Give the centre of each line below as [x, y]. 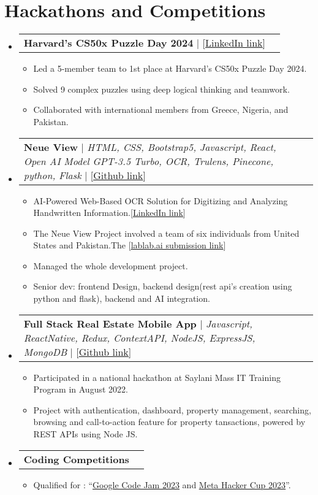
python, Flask [52, 175]
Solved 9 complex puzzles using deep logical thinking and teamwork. [161, 89]
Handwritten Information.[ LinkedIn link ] [109, 213]
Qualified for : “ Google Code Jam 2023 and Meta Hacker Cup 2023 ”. [162, 484]
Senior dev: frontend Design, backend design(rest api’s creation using [163, 286]
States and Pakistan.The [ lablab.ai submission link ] [130, 245]
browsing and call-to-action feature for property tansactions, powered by [169, 422]
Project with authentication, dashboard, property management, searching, [172, 409]
